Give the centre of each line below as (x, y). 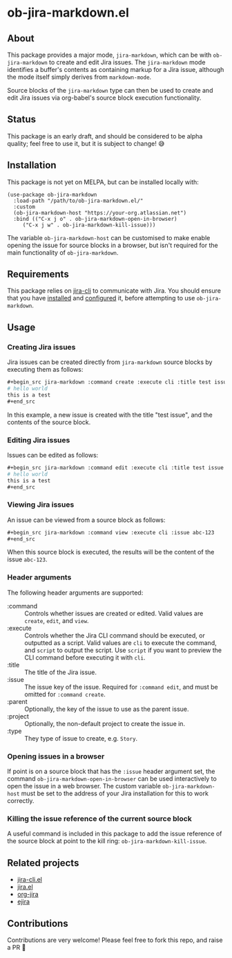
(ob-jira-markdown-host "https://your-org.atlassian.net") (100, 213)
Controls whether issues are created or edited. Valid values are (114, 613)
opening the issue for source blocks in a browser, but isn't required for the (113, 245)
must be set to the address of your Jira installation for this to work (115, 793)
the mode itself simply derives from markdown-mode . (79, 77)
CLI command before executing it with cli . (85, 657)
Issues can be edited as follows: (53, 455)
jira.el (25, 887)
